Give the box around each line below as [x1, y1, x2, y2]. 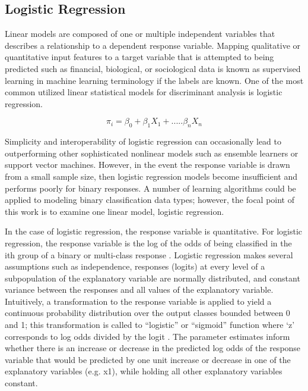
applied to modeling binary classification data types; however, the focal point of [5, 193, 295, 206]
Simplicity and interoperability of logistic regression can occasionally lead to [5, 135, 281, 148]
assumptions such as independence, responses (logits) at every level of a [5, 260, 265, 273]
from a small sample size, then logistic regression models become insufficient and [5, 170, 297, 182]
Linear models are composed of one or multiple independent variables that [5, 27, 275, 40]
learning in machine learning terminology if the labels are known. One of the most [5, 74, 304, 86]
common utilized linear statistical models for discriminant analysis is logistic [5, 86, 282, 98]
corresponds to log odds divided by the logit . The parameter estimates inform [5, 330, 290, 342]
